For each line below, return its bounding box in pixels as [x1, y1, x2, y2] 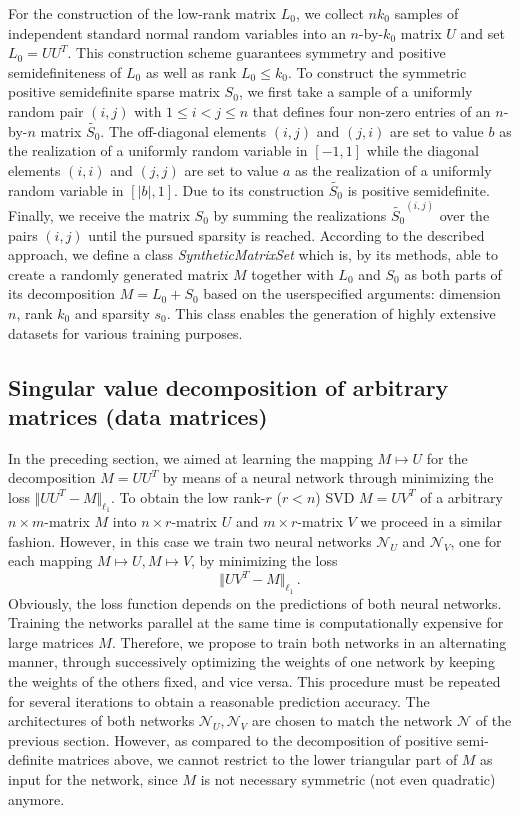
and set [460, 22, 505, 43]
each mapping [8, 550, 93, 571]
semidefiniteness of [8, 61, 122, 82]
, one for [450, 530, 502, 551]
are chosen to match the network [251, 710, 453, 731]
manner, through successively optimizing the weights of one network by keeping [8, 651, 495, 672]
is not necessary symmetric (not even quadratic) [200, 769, 496, 789]
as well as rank [145, 61, 237, 82]
